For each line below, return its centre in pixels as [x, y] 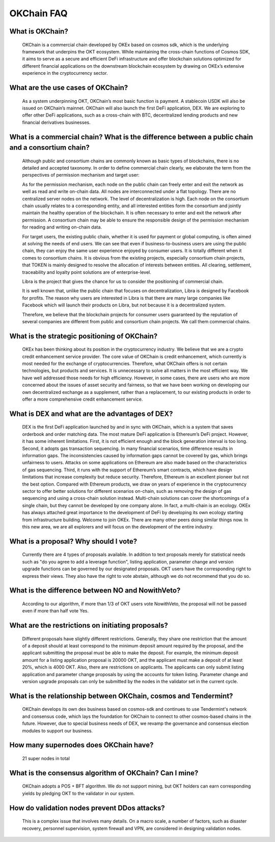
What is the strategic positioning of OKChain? [84, 336]
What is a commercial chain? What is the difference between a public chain [131, 137]
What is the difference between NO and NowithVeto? [95, 591]
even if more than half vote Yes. [56, 611]
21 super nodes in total [46, 759]
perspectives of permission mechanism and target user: [81, 175]
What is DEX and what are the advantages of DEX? [91, 414]
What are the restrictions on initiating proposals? [89, 625]
